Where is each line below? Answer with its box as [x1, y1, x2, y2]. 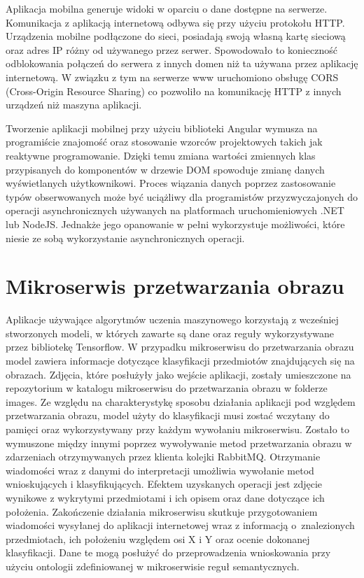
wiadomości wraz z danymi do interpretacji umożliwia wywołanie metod [6, 463, 314, 477]
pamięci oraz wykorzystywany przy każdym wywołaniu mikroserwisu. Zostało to [6, 421, 349, 436]
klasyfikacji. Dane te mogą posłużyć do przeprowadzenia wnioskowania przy [6, 545, 331, 560]
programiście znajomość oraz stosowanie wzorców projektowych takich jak [6, 134, 323, 149]
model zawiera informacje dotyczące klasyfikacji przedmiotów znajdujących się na [6, 353, 355, 367]
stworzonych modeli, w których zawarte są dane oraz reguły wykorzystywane [6, 325, 335, 340]
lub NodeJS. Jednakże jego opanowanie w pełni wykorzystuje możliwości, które [6, 216, 345, 231]
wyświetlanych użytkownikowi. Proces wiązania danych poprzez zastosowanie [6, 176, 336, 190]
